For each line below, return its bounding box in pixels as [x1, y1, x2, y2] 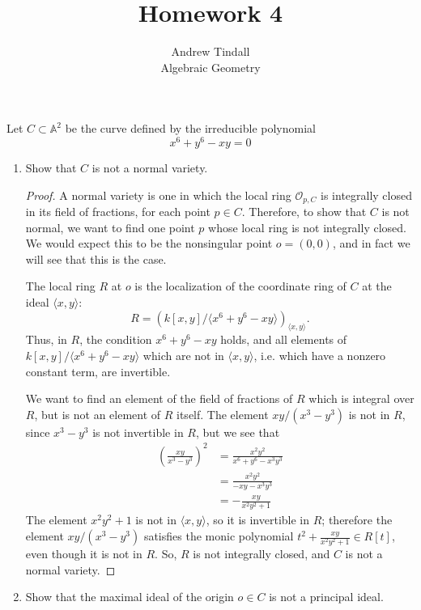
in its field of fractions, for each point [25, 203, 210, 220]
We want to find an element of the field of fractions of [25, 390, 293, 407]
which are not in [142, 346, 224, 363]
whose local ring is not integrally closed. [208, 218, 406, 235]
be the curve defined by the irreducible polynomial [65, 120, 316, 137]
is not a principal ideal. [269, 588, 384, 605]
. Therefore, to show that [241, 203, 367, 220]
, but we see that [195, 423, 280, 440]
